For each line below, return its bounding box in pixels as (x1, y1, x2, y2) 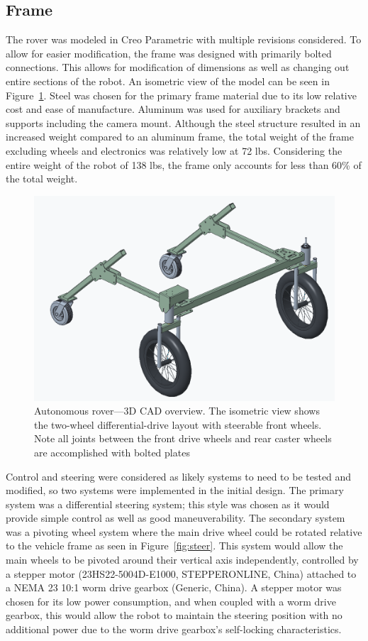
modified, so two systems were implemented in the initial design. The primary (6, 483, 344, 498)
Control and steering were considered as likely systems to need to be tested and (6, 469, 352, 483)
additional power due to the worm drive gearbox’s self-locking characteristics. (6, 622, 342, 637)
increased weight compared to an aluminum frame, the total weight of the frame (6, 129, 354, 144)
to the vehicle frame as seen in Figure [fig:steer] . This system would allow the (6, 538, 343, 553)
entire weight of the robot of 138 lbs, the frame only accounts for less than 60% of (6, 157, 362, 172)
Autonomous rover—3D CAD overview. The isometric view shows (34, 403, 320, 418)
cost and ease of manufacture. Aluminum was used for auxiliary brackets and (6, 102, 340, 116)
